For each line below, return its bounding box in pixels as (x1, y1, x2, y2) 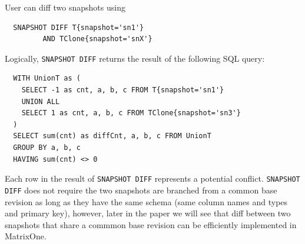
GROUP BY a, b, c (13, 143, 81, 152)
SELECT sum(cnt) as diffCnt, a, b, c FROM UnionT (13, 132, 211, 141)
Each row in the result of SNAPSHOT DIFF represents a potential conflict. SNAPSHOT (5, 172, 300, 185)
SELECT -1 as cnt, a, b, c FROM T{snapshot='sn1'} (21, 86, 224, 95)
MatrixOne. (5, 230, 47, 242)
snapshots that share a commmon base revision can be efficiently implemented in (5, 218, 297, 230)
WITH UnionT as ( (13, 74, 81, 83)
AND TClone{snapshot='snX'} (42, 35, 152, 44)
